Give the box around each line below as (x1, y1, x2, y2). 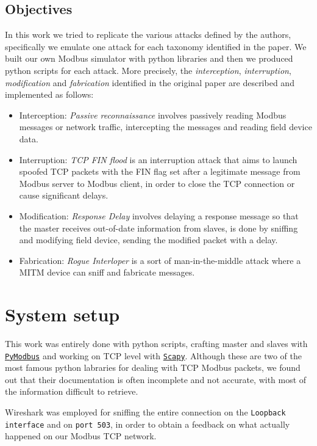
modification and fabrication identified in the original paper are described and (5, 76, 294, 89)
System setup (5, 302, 120, 327)
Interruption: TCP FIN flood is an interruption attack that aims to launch (19, 153, 297, 166)
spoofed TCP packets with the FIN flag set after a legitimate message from (19, 165, 301, 178)
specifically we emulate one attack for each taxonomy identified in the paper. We (5, 40, 307, 53)
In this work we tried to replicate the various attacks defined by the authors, (5, 28, 291, 41)
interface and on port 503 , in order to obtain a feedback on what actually (5, 417, 290, 430)
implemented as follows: (5, 88, 94, 101)
